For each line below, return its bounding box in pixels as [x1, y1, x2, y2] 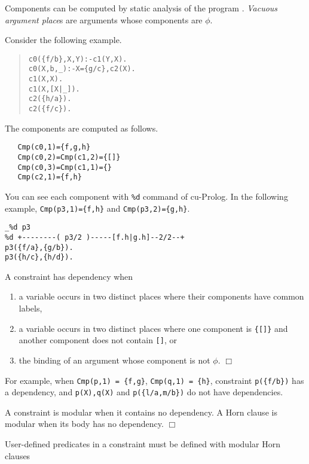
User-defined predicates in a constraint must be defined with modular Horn [5, 438, 280, 450]
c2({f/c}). [28, 105, 72, 114]
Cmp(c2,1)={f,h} [17, 173, 82, 182]
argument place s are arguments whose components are [5, 13, 203, 26]
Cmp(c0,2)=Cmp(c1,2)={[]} [17, 152, 121, 161]
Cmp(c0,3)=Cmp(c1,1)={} [17, 163, 112, 172]
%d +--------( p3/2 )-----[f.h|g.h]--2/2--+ [5, 233, 185, 242]
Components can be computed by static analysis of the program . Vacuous [5, 2, 278, 14]
